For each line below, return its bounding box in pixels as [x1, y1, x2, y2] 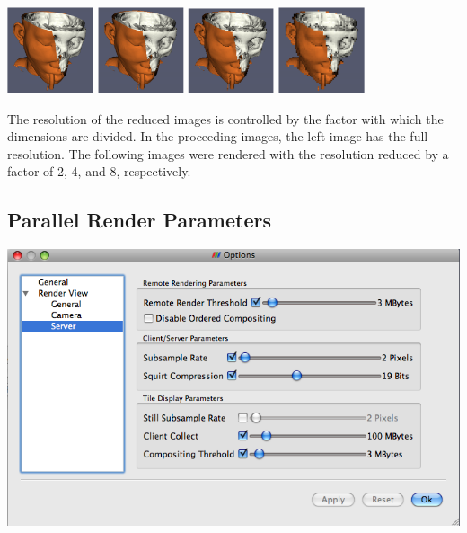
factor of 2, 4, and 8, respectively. [7, 162, 191, 181]
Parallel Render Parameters [7, 206, 271, 234]
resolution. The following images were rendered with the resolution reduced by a [7, 144, 449, 163]
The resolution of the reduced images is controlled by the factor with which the [7, 109, 444, 128]
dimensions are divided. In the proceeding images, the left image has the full [7, 127, 428, 146]
